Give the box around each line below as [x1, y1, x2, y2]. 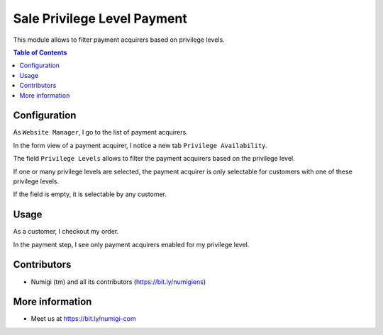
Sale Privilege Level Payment [13, 11, 187, 26]
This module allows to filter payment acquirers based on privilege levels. [13, 35, 225, 44]
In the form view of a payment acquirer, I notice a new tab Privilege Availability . [13, 141, 268, 149]
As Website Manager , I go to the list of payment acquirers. [13, 128, 188, 137]
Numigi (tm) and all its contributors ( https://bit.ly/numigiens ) [30, 277, 206, 286]
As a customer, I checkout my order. [13, 227, 119, 236]
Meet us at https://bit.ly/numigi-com [30, 314, 136, 323]
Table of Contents [13, 48, 67, 57]
